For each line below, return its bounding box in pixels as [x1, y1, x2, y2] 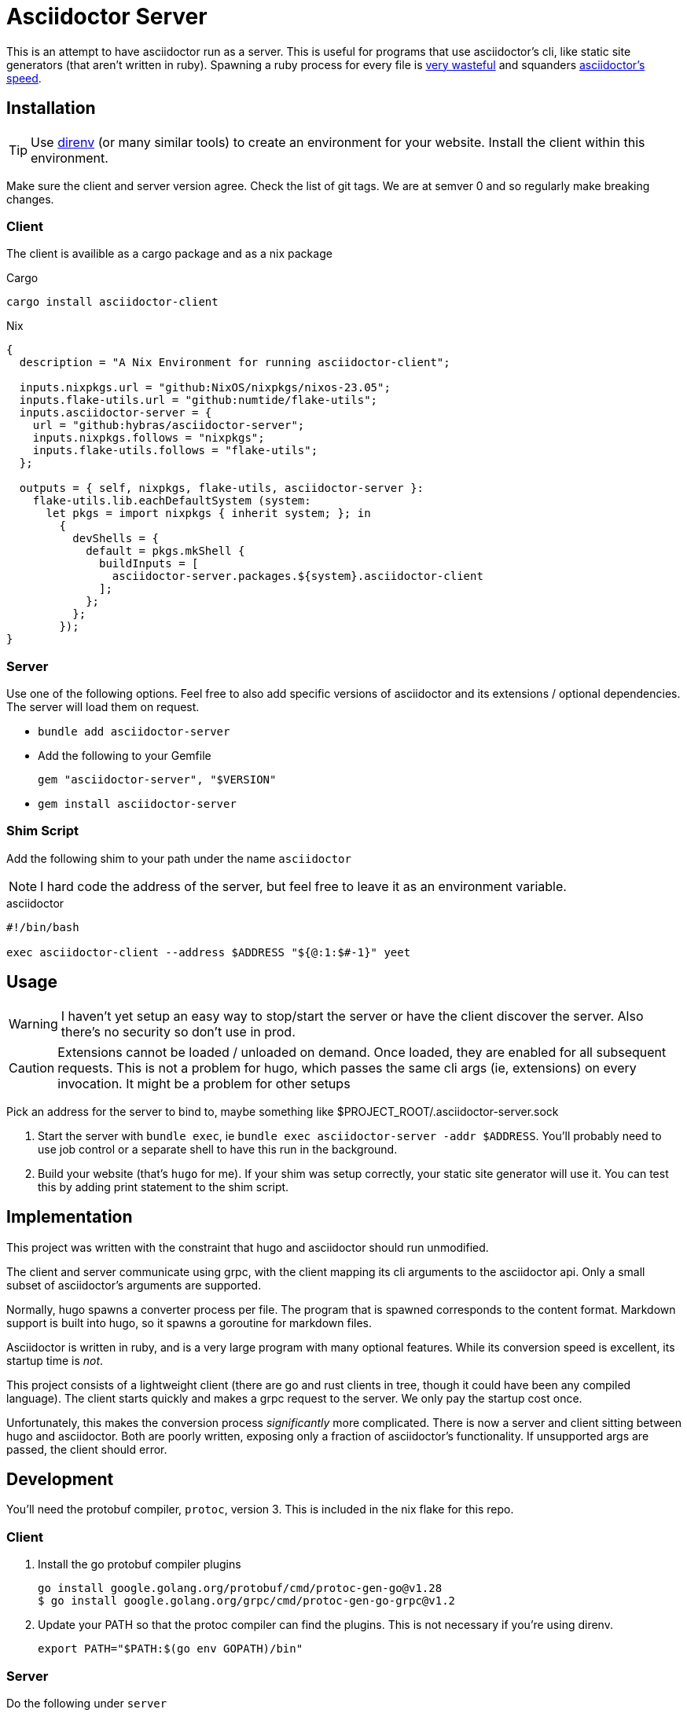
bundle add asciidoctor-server [38, 725, 230, 739]
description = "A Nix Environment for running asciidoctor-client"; [19, 356, 450, 369]
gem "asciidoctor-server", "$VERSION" [38, 773, 277, 787]
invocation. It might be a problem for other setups [57, 1075, 351, 1091]
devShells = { [72, 532, 159, 545]
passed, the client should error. [6, 1442, 167, 1456]
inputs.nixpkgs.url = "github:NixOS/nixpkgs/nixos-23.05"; [19, 381, 391, 394]
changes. [6, 192, 54, 206]
